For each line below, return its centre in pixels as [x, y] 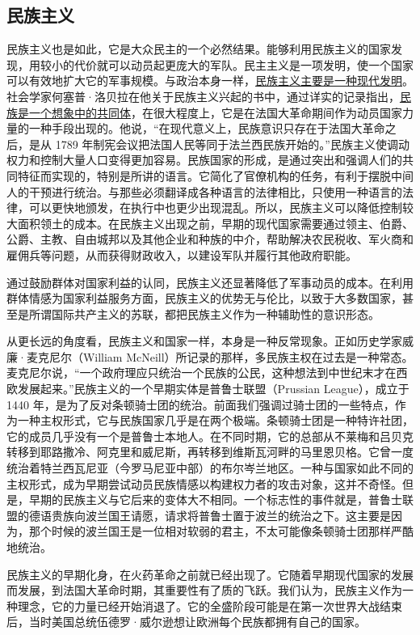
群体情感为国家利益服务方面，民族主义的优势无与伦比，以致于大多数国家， [204, 298]
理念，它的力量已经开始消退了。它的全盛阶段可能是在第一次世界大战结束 [210, 605]
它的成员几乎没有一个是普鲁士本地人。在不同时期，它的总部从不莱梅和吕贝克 [210, 436]
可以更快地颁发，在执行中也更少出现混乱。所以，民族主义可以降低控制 [215, 207]
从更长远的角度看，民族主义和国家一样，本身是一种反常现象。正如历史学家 [204, 341]
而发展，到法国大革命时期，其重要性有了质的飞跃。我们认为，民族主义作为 [204, 590]
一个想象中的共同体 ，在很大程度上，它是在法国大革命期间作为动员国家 [215, 112]
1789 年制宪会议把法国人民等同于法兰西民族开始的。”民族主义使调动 [232, 144]
